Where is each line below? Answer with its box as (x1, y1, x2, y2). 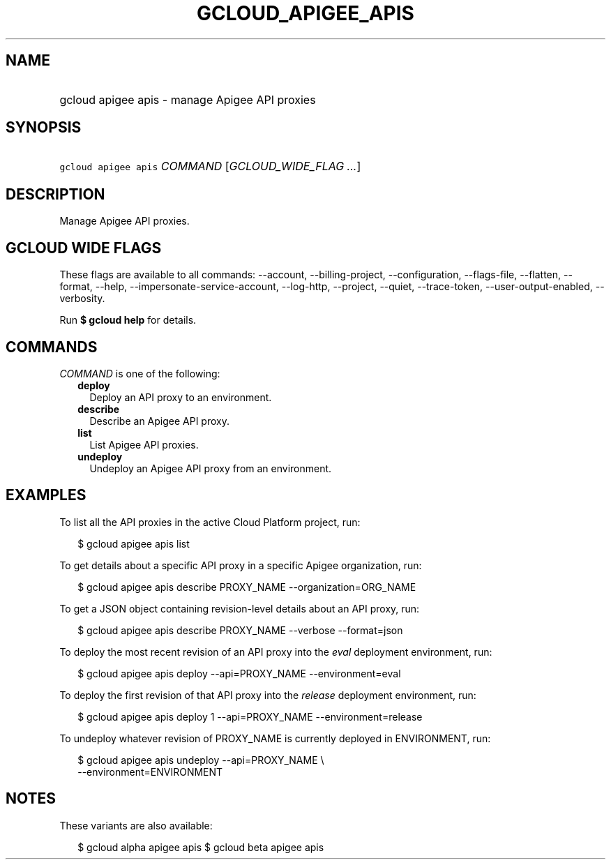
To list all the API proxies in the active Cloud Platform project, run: (59, 516, 361, 528)
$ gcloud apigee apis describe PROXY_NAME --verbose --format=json (77, 624, 403, 636)
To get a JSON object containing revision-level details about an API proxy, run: (59, 602, 420, 615)
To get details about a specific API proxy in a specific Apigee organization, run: (59, 559, 422, 571)
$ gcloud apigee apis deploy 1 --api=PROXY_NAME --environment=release (77, 710, 423, 723)
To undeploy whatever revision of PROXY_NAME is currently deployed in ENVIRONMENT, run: (59, 732, 491, 744)
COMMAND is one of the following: (59, 367, 220, 379)
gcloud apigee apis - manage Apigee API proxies (59, 92, 316, 107)
